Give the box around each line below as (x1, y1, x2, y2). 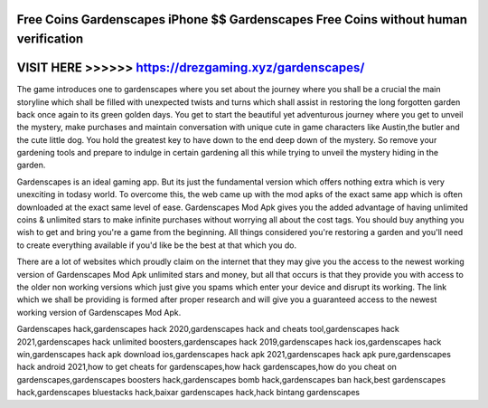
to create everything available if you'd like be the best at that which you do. (16, 240, 297, 251)
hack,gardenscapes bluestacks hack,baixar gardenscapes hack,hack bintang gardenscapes (16, 387, 361, 398)
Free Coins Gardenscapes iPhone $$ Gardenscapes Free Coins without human (16, 12, 468, 27)
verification (16, 32, 84, 47)
